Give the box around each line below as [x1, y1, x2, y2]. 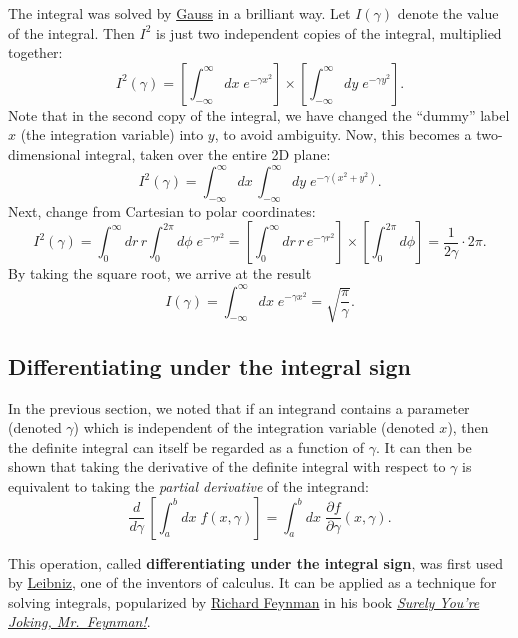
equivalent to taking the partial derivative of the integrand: [8, 476, 369, 497]
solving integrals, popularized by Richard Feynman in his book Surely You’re [8, 591, 480, 612]
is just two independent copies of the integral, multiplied [156, 22, 502, 43]
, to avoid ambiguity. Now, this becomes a [214, 124, 472, 145]
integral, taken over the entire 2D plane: [85, 143, 331, 164]
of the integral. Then [8, 22, 135, 43]
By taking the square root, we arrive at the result [8, 263, 312, 284]
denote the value [397, 3, 499, 23]
